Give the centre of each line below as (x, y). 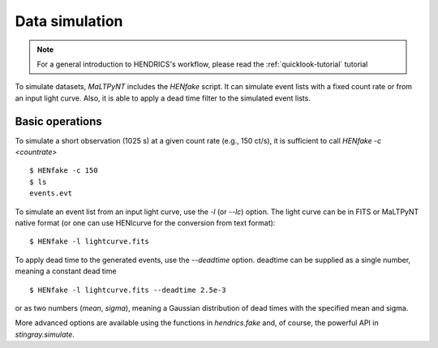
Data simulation (69, 21)
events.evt (51, 193)
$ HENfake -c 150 (64, 171)
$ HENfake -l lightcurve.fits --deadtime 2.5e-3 (128, 290)
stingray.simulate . (45, 334)
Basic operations (59, 121)
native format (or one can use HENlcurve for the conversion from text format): (145, 222)
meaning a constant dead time (66, 271)
